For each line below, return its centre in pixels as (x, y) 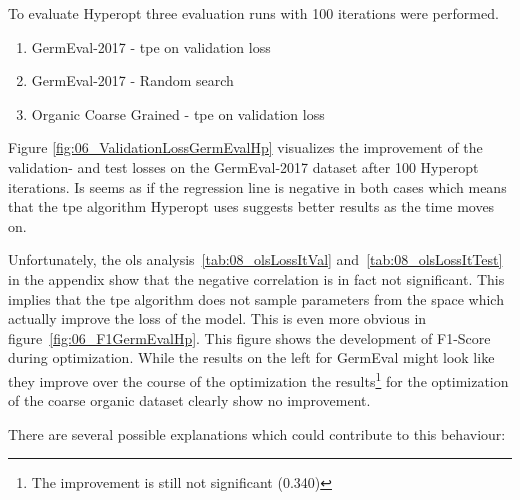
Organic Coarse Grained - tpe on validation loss (178, 113)
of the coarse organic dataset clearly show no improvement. (189, 400)
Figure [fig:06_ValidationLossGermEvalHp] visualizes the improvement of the (245, 147)
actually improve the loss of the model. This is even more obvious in (217, 318)
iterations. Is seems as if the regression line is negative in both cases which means (257, 186)
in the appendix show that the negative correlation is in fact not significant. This (256, 278)
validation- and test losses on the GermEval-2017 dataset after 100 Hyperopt (243, 166)
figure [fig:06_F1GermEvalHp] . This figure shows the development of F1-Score (249, 337)
